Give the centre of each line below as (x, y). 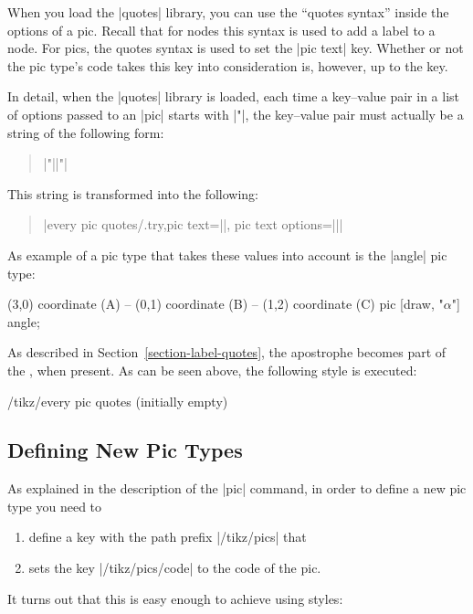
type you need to (55, 506)
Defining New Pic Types (125, 450)
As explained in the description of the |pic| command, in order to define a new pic (237, 488)
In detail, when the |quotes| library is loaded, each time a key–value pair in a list (234, 96)
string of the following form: (86, 132)
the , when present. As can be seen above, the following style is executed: (212, 370)
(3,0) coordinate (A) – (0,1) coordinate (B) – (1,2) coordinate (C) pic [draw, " (226, 304)
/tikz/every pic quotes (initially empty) (118, 401)
